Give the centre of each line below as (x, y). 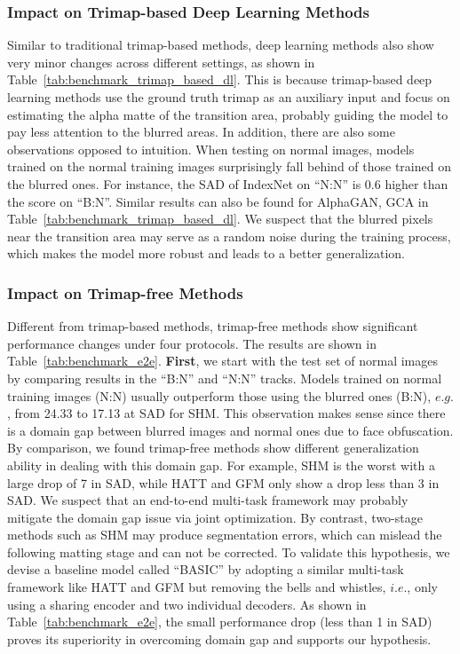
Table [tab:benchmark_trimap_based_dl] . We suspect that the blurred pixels (220, 219)
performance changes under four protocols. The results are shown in (192, 343)
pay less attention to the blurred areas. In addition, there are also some (201, 132)
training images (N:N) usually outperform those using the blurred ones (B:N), (219, 395)
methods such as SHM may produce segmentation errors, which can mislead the (225, 535)
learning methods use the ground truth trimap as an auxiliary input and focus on (229, 97)
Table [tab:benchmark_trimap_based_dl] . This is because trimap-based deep (220, 79)
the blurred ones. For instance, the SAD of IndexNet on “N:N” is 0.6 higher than (228, 183)
